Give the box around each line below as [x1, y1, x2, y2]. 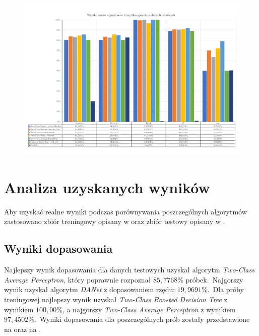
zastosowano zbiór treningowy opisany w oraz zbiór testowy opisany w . [4, 216, 225, 227]
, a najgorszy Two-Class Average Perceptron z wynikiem [62, 304, 236, 314]
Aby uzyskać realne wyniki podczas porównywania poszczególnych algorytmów [4, 206, 247, 216]
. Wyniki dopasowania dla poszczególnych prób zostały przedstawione [34, 314, 250, 324]
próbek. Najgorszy [185, 274, 243, 285]
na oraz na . [4, 323, 41, 334]
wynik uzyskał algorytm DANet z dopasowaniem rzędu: [4, 284, 175, 295]
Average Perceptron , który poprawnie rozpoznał [4, 274, 151, 285]
